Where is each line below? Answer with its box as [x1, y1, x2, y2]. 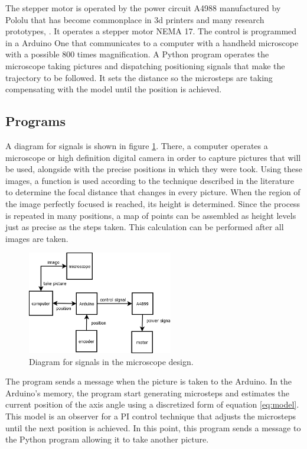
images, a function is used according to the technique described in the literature [5, 174, 294, 186]
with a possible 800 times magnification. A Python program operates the [5, 48, 269, 60]
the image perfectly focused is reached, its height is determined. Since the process [5, 197, 301, 209]
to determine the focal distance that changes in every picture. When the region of [5, 186, 301, 198]
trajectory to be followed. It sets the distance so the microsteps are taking [5, 71, 273, 83]
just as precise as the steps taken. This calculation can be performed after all [5, 221, 284, 233]
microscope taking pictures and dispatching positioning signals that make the [5, 59, 285, 72]
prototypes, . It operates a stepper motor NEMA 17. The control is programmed [5, 25, 297, 37]
